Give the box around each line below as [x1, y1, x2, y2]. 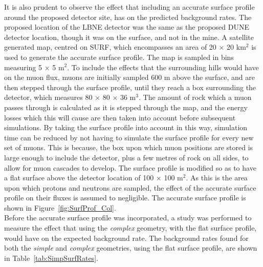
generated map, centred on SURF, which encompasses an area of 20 [4, 42, 216, 52]
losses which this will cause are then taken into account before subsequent [4, 112, 236, 122]
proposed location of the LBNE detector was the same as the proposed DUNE [4, 22, 249, 32]
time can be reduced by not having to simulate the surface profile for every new [4, 132, 254, 142]
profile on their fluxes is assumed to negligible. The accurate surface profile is [4, 192, 246, 203]
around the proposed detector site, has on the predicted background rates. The [4, 11, 252, 22]
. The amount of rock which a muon [138, 92, 252, 102]
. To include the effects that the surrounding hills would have [67, 61, 259, 72]
